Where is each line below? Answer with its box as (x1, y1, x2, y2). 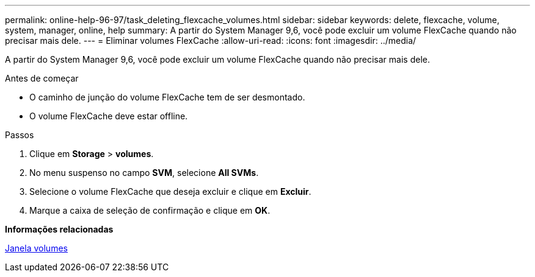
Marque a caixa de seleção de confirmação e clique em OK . (29, 205, 271, 216)
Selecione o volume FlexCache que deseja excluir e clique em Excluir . (29, 186, 311, 197)
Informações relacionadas (5, 224, 114, 234)
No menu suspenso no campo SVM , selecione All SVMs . (29, 167, 259, 178)
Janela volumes (5, 243, 68, 253)
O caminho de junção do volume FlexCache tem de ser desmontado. (29, 92, 305, 102)
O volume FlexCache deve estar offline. (29, 111, 188, 121)
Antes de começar (5, 73, 79, 83)
